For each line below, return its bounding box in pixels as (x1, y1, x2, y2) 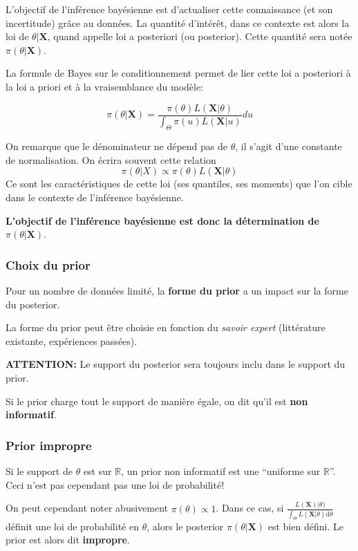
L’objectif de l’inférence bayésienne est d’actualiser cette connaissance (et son (6, 2, 333, 16)
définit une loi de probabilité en (6, 519, 139, 533)
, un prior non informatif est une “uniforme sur (121, 464, 321, 478)
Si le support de (6, 464, 73, 478)
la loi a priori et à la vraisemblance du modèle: (6, 79, 204, 93)
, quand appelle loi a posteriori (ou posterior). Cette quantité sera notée (47, 29, 352, 44)
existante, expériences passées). (6, 333, 138, 348)
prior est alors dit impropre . (6, 532, 130, 547)
